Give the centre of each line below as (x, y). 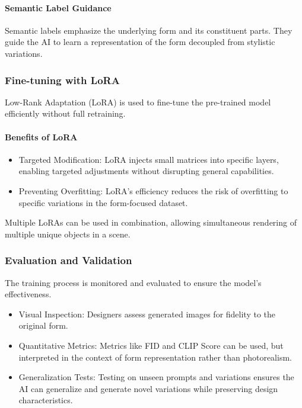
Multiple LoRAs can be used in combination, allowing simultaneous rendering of (151, 222)
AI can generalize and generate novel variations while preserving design (148, 388)
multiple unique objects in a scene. (68, 234)
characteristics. (46, 400)
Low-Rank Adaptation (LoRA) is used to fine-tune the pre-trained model (138, 102)
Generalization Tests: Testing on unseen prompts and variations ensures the (156, 377)
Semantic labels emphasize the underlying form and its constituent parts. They (149, 30)
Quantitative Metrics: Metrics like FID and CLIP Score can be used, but (151, 345)
